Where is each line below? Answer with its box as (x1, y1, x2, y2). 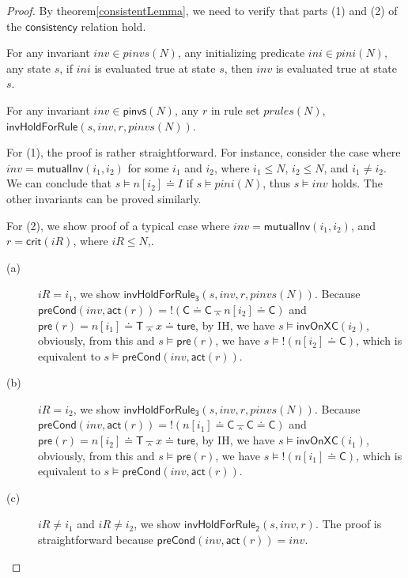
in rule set (210, 101, 260, 118)
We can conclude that (6, 175, 111, 191)
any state (6, 59, 51, 76)
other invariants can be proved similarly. (6, 190, 202, 206)
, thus (263, 175, 290, 191)
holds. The (331, 175, 383, 191)
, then (224, 59, 253, 76)
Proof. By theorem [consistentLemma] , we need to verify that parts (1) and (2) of (6, 2, 398, 18)
